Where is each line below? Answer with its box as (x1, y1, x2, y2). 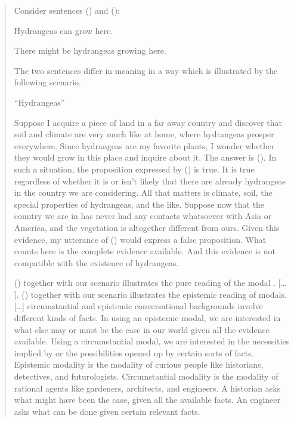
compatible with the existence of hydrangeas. (14, 256, 179, 269)
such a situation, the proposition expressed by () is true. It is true (14, 162, 255, 175)
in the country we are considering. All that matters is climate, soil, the (14, 186, 273, 199)
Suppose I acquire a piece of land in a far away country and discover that (14, 116, 282, 128)
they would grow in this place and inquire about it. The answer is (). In (14, 151, 277, 164)
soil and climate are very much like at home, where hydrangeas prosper (14, 128, 274, 140)
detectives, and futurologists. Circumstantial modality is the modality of (14, 370, 278, 383)
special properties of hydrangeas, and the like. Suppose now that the (14, 198, 265, 210)
